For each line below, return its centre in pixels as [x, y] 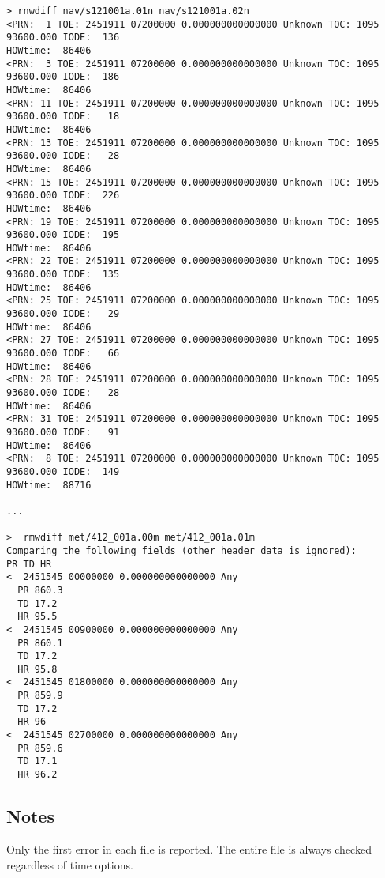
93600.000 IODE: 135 [63, 275]
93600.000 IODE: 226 [63, 196]
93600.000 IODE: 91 [63, 432]
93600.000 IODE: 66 [63, 354]
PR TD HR [29, 564]
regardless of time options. [70, 864]
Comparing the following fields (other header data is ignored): [181, 550]
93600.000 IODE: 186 [63, 77]
